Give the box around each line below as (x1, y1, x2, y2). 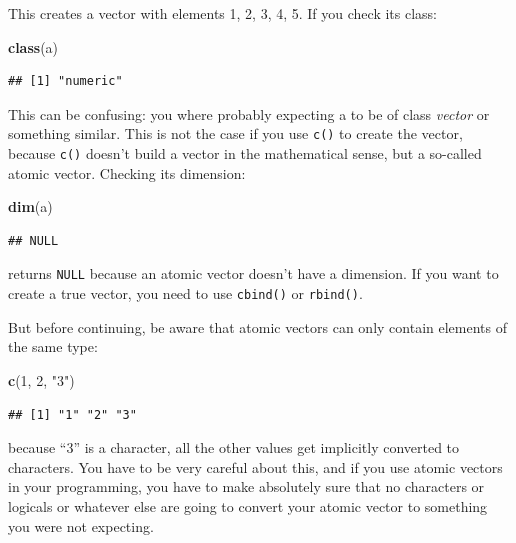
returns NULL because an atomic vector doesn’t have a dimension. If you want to (8, 263, 499, 284)
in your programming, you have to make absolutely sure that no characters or (8, 476, 485, 497)
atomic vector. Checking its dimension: (8, 162, 246, 183)
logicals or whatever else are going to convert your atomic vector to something (8, 495, 488, 516)
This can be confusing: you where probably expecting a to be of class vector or (8, 103, 490, 124)
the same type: (8, 336, 98, 357)
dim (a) (8, 196, 53, 217)
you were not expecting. (8, 515, 154, 536)
